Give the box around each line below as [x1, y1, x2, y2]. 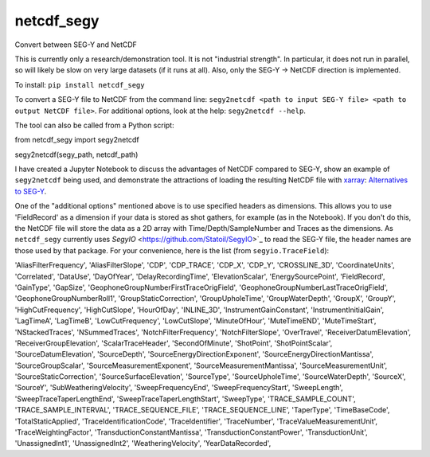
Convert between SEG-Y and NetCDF [14, 40, 137, 49]
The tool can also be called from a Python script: [14, 120, 174, 130]
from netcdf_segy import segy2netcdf [14, 135, 139, 145]
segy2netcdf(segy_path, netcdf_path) [14, 150, 139, 159]
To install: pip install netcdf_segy [14, 80, 145, 89]
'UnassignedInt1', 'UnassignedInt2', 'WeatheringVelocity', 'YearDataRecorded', [14, 439, 272, 448]
